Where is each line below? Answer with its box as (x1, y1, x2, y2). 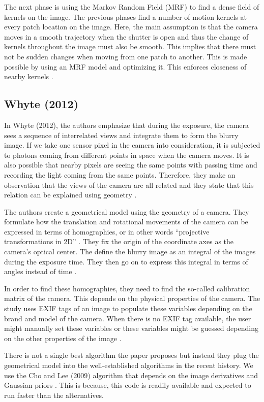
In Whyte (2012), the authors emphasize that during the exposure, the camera (4, 119, 249, 130)
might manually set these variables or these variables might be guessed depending (4, 323, 258, 333)
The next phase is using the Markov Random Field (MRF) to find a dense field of (4, 2, 259, 12)
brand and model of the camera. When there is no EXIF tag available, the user (4, 313, 251, 323)
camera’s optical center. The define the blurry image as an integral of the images (4, 246, 256, 257)
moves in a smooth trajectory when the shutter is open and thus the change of (4, 31, 249, 42)
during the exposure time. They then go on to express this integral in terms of (4, 256, 248, 266)
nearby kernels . (4, 71, 53, 82)
